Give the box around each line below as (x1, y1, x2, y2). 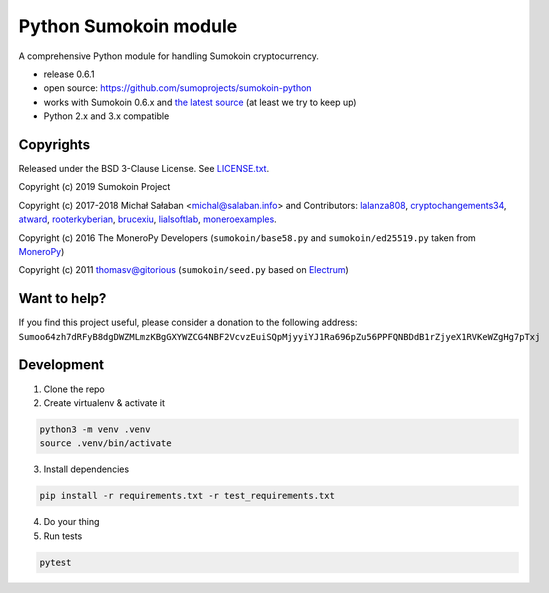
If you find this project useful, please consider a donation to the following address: (18, 316, 358, 329)
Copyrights (18, 136, 90, 153)
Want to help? (18, 290, 107, 307)
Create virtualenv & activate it (43, 396, 165, 409)
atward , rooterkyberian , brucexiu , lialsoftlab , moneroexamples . (18, 213, 277, 225)
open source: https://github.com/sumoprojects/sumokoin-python (43, 82, 312, 94)
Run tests (43, 530, 83, 542)
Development (18, 356, 105, 374)
